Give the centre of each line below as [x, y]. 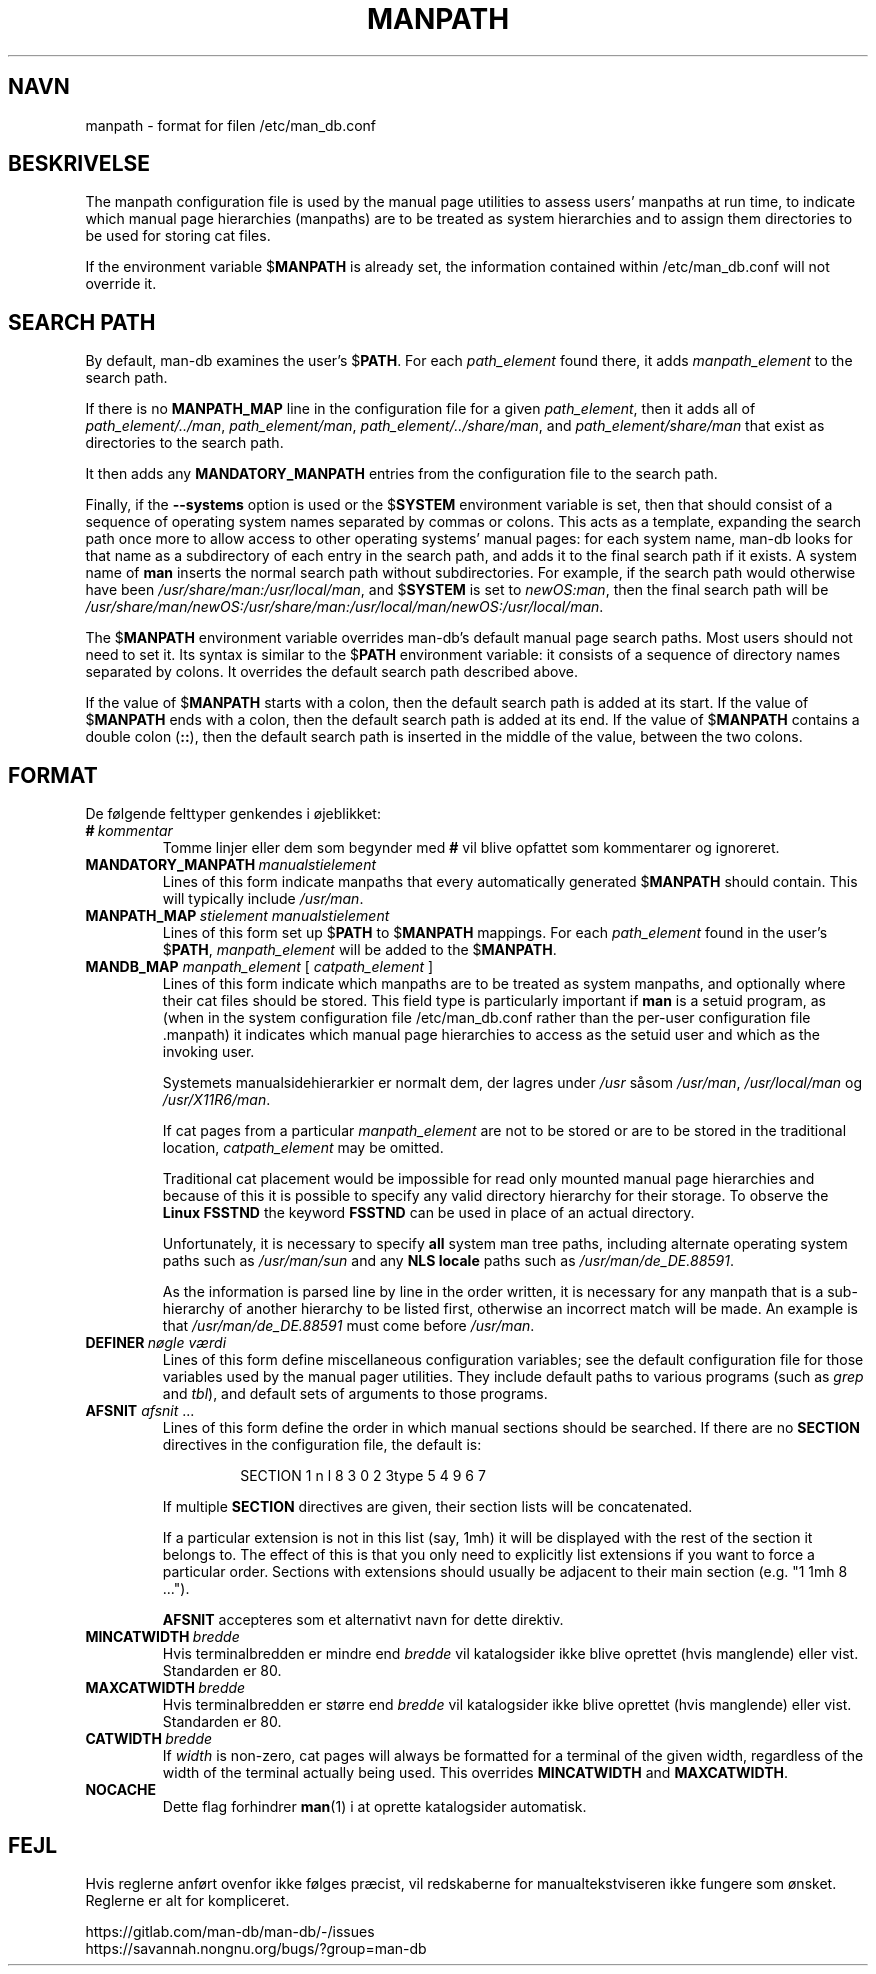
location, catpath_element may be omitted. [303, 1148]
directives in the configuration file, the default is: [322, 1445]
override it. [121, 284]
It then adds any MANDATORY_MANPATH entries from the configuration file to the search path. [401, 474]
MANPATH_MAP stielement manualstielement [237, 916]
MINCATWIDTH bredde [162, 1637]
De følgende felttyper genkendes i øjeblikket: [233, 814]
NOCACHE [121, 1790]
